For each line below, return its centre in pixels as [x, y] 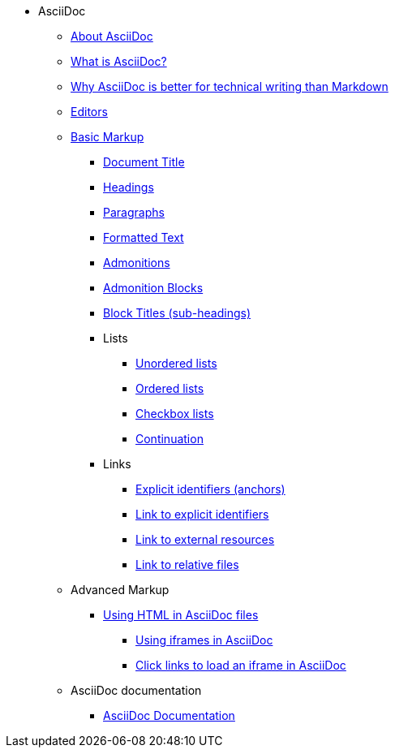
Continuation [170, 439]
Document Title [144, 162]
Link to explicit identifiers [202, 514]
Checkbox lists [175, 414]
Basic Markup [107, 137]
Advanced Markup [120, 590]
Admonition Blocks [153, 288]
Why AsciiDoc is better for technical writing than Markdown [230, 86]
